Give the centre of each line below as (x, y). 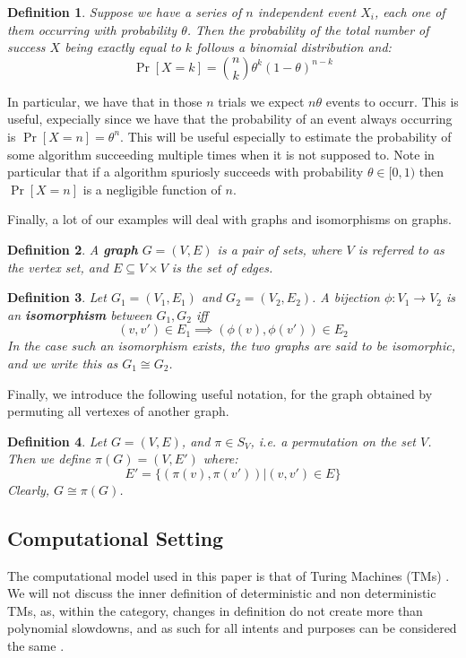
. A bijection (346, 297)
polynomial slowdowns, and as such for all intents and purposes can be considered (232, 628)
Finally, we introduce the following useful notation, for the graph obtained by (220, 393)
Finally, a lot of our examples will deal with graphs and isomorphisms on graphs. (229, 219)
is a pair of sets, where (280, 249)
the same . (36, 646)
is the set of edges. (222, 267)
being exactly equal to (123, 47)
